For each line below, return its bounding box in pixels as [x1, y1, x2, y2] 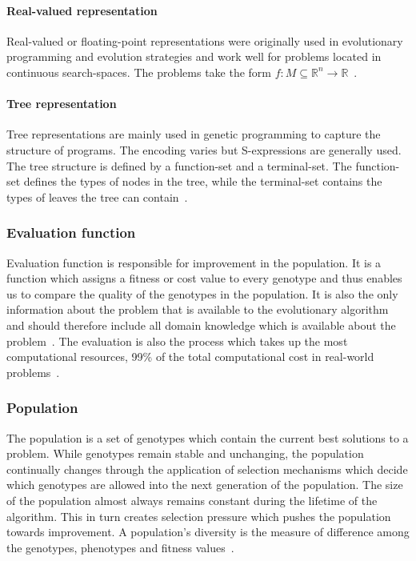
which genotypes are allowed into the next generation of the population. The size [6, 476, 403, 493]
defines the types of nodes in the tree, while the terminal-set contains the [23, 173, 382, 190]
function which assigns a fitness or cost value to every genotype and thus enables [6, 270, 402, 287]
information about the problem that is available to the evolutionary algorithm [6, 301, 389, 318]
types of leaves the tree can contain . [6, 188, 188, 205]
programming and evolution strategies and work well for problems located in [6, 48, 382, 65]
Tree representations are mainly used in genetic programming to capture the [6, 126, 381, 142]
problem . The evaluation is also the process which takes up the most [6, 332, 348, 349]
